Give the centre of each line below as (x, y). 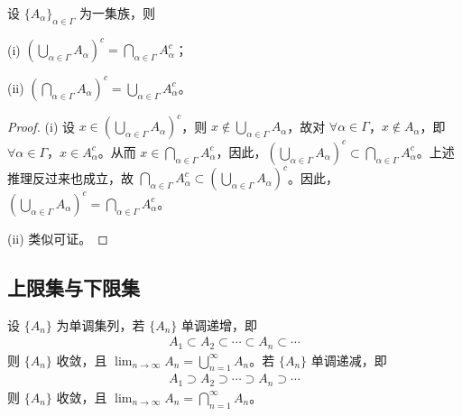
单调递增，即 (220, 324)
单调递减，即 (349, 360)
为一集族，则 (118, 13)
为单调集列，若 (101, 324)
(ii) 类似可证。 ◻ (58, 238)
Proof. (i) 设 (41, 126)
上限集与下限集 (74, 287)
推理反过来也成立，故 (70, 177)
